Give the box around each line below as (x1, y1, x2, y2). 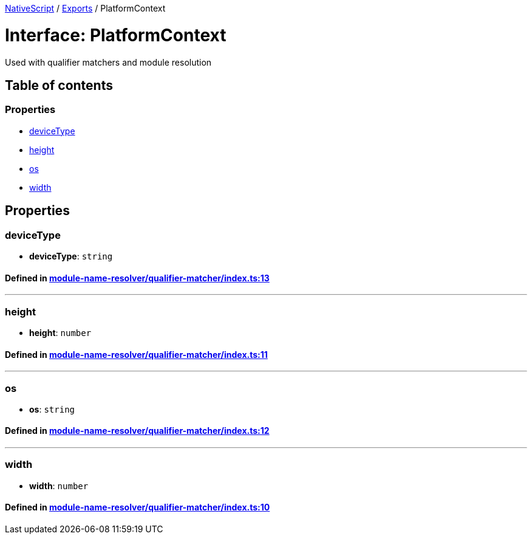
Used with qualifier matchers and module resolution (5, 57, 212, 67)
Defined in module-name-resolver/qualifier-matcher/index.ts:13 (5, 272, 270, 283)
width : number (29, 480, 89, 491)
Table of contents (5, 77, 113, 93)
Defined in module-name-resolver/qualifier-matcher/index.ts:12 (5, 425, 270, 436)
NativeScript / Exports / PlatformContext (5, 3, 166, 13)
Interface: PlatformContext (5, 24, 227, 46)
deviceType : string (29, 250, 113, 261)
